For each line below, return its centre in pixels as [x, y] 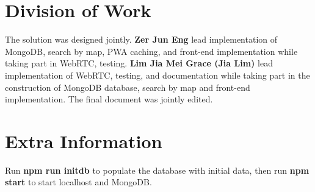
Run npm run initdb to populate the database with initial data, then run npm [157, 170]
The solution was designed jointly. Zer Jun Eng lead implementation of [141, 39]
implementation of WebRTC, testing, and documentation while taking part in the [157, 75]
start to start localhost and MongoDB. [78, 182]
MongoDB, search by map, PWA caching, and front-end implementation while [151, 51]
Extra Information [84, 140]
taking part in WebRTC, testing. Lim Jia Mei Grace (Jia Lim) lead [139, 63]
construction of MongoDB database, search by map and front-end [128, 87]
